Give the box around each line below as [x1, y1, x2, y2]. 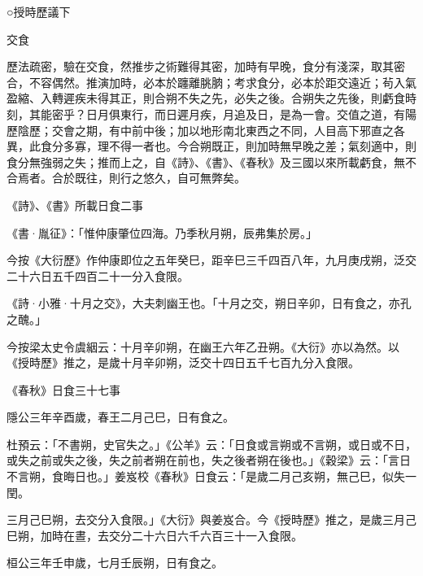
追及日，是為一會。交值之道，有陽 [233, 105, 416, 122]
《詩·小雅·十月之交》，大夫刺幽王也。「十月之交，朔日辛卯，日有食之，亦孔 [7, 295, 412, 312]
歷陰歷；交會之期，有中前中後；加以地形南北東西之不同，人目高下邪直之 [7, 121, 394, 138]
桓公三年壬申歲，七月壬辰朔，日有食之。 [7, 554, 223, 571]
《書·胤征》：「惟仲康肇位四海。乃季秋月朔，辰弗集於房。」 [7, 224, 317, 241]
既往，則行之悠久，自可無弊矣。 [74, 169, 246, 186]
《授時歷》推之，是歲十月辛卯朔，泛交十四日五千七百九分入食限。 [7, 354, 360, 371]
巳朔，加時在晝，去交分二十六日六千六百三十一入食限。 [7, 526, 303, 543]
